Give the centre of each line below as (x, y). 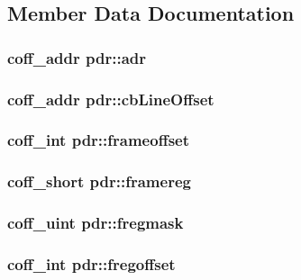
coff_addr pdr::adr (77, 57)
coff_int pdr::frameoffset (98, 140)
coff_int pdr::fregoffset (91, 263)
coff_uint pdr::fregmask (96, 223)
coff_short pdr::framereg (99, 181)
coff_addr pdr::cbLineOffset (111, 99)
